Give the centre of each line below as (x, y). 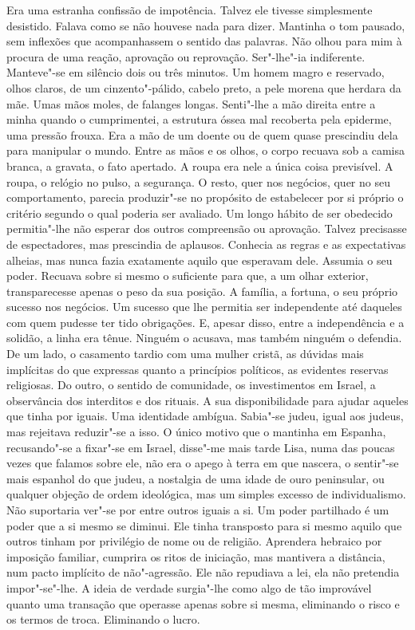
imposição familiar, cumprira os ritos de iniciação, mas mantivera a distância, (196, 556)
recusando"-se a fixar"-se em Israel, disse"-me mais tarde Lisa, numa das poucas (201, 447)
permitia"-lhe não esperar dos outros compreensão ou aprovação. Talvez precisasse (207, 228)
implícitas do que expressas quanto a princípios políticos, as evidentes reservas (198, 369)
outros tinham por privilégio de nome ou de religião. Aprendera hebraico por (194, 541)
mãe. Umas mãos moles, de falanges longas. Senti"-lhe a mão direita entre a (191, 103)
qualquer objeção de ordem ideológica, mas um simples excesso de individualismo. (206, 494)
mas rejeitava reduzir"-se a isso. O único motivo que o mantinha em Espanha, (196, 432)
